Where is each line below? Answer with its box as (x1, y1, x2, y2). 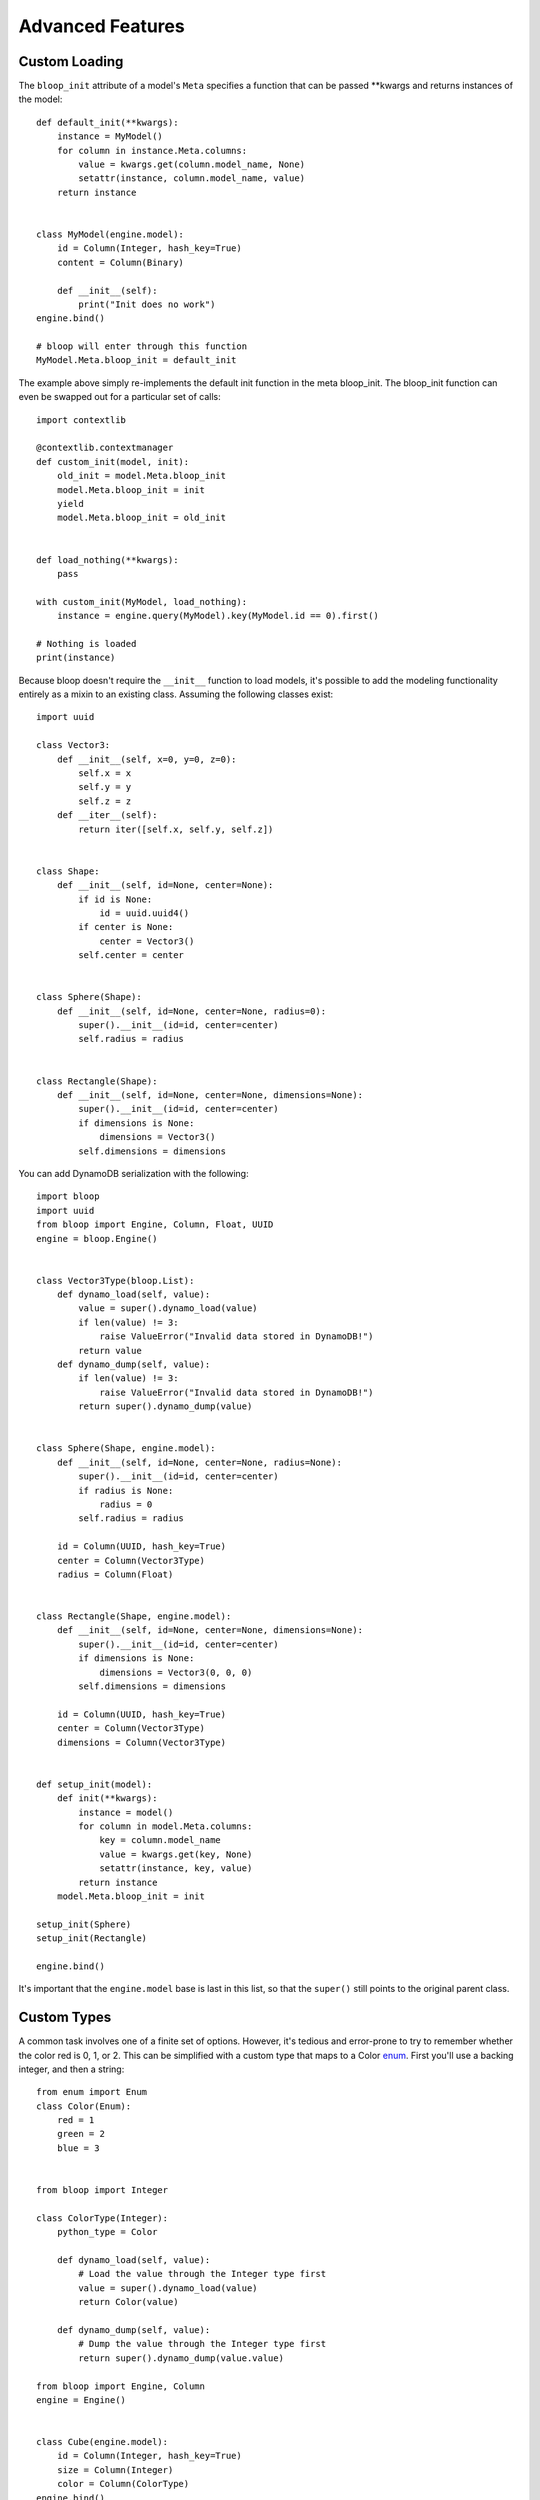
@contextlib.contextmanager (36, 442, 174, 454)
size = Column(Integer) (56, 2464, 174, 2475)
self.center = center (78, 950, 185, 961)
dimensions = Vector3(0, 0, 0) (99, 1666, 253, 1678)
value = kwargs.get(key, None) (99, 1848, 253, 1860)
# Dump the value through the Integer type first (78, 2338, 327, 2350)
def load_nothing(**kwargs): (36, 554, 179, 565)
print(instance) (36, 652, 116, 664)
